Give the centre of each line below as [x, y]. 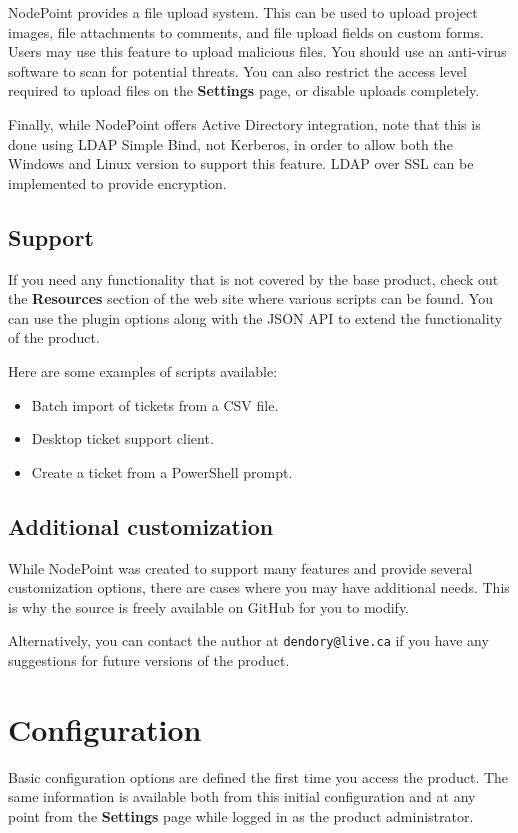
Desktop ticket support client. [122, 438]
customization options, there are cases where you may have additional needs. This [259, 587]
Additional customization [141, 525]
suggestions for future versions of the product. [149, 659]
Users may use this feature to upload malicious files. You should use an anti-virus [257, 51]
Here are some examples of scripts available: [143, 370]
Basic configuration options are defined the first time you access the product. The [258, 776]
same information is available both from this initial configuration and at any [242, 796]
